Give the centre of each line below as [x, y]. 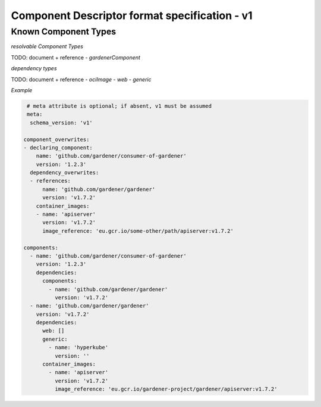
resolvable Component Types [47, 46]
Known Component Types [64, 32]
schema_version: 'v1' [62, 123]
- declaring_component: [58, 148]
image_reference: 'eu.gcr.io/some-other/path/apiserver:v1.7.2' [138, 231]
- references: [51, 181]
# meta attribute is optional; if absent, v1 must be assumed [119, 106]
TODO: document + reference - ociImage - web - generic [81, 79]
